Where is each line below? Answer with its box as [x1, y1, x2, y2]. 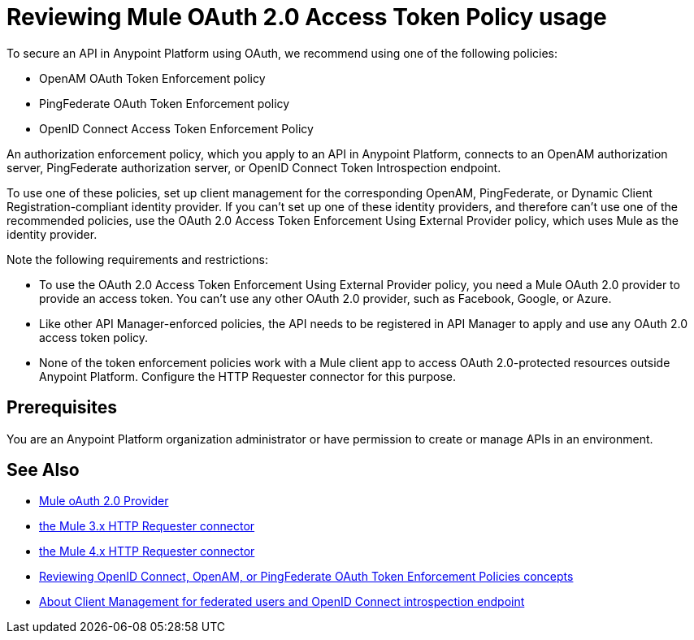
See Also [7, 460, 80, 481]
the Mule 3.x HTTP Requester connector [39, 519, 255, 534]
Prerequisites [7, 397, 117, 418]
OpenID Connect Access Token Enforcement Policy [39, 121, 314, 136]
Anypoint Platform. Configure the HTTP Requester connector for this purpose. [39, 369, 457, 383]
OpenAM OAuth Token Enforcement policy [39, 71, 266, 85]
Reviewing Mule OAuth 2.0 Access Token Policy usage [7, 3, 607, 31]
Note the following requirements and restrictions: [7, 252, 268, 266]
